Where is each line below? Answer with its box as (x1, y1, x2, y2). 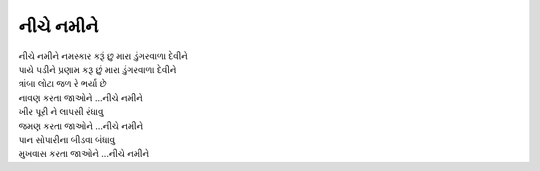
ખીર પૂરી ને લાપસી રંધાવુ (18, 106, 104, 118)
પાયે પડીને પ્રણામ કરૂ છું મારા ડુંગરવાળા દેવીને (18, 63, 177, 75)
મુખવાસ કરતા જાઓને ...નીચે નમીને (18, 148, 150, 160)
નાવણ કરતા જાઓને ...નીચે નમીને (18, 91, 144, 104)
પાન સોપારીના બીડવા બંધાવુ (18, 133, 116, 145)
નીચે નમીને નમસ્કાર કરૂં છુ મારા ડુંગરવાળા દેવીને (18, 50, 189, 62)
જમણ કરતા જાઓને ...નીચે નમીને (18, 120, 144, 132)
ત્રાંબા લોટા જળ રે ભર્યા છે (18, 78, 107, 90)
